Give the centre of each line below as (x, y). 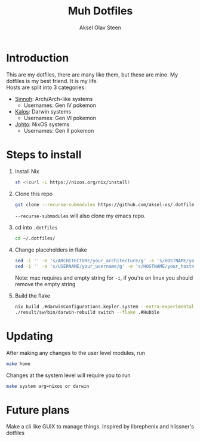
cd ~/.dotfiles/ (35, 238)
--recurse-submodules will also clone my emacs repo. (80, 216)
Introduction (38, 58)
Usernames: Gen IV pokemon (60, 105)
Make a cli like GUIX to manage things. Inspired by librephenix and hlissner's (100, 427)
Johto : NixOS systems (42, 124)
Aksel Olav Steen (100, 27)
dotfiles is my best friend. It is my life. (52, 81)
